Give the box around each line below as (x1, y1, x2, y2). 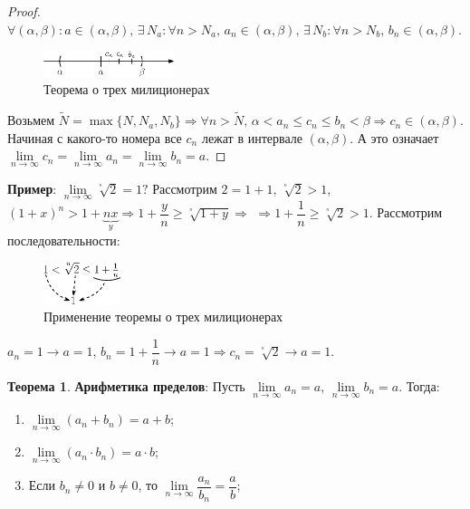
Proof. (7, 2, 41, 20)
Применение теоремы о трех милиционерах (43, 307, 283, 326)
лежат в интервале (201, 128, 302, 147)
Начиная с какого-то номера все (7, 128, 182, 147)
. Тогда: (398, 376, 440, 395)
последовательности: (7, 230, 120, 249)
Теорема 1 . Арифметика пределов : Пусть (7, 376, 245, 395)
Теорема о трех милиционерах (43, 80, 210, 99)
